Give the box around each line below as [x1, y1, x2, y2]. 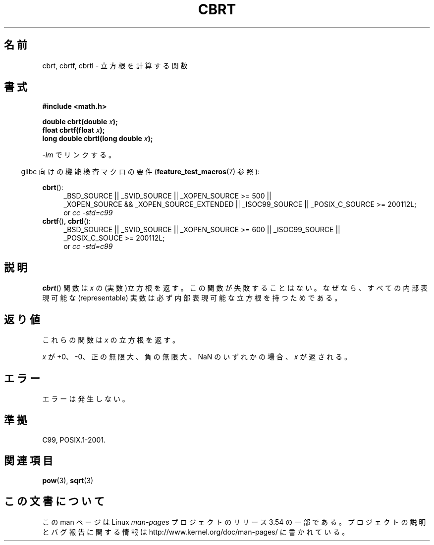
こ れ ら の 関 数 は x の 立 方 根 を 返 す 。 [42, 336, 180, 345]
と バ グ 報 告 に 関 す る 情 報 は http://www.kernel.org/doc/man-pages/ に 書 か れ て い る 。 [42, 527, 349, 536]
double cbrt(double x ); [42, 117, 118, 126]
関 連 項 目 [4, 454, 53, 467]
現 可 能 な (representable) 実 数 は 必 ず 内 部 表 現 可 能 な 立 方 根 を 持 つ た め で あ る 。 [42, 294, 342, 302]
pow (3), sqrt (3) [42, 476, 94, 485]
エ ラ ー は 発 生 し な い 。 [42, 394, 129, 403]
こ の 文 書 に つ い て [4, 495, 105, 508]
